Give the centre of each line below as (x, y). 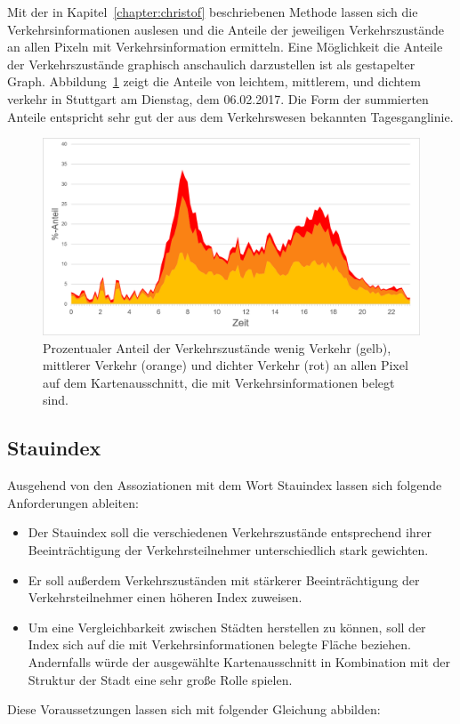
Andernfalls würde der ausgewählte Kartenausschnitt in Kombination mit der (239, 662)
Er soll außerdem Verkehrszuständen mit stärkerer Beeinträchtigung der (224, 579)
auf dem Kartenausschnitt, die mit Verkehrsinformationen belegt (219, 382)
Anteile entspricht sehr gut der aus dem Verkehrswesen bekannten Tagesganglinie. (230, 116)
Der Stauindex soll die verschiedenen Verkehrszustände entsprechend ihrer (230, 532)
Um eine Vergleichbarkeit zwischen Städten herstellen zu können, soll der (227, 627)
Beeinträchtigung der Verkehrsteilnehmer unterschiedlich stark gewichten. (228, 550)
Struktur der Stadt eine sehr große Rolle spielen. (160, 679)
